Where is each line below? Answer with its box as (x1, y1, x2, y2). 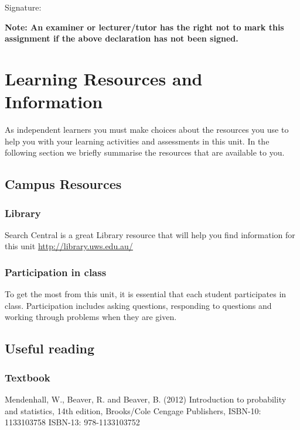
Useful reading (5, 339, 95, 357)
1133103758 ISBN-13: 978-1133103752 (5, 416, 140, 428)
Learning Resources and (5, 66, 203, 90)
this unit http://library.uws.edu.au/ (5, 240, 133, 252)
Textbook (5, 370, 50, 384)
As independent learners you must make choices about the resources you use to (5, 123, 289, 136)
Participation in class (5, 264, 107, 279)
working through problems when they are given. (5, 311, 177, 323)
